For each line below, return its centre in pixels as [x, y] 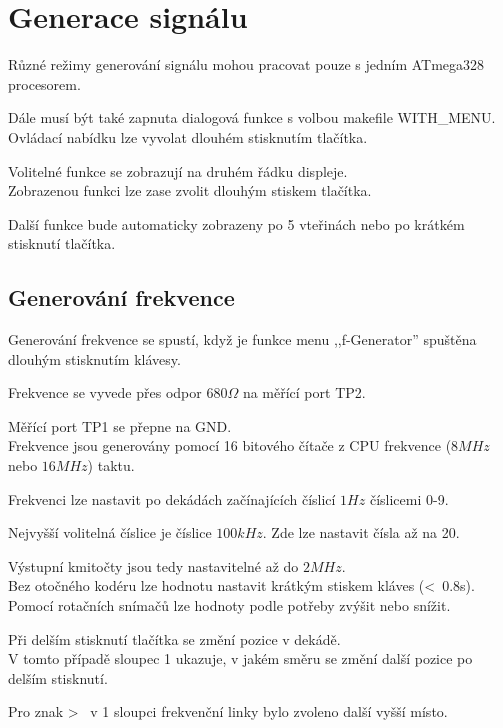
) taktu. [111, 465]
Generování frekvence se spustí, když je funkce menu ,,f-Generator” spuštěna [242, 339]
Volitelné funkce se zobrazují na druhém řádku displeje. [178, 170]
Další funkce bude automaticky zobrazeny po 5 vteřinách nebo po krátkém [236, 223]
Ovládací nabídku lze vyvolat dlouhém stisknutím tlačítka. [188, 136]
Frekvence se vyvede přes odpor [105, 392]
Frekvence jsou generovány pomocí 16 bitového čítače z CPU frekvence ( [230, 445]
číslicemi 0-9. [409, 498]
